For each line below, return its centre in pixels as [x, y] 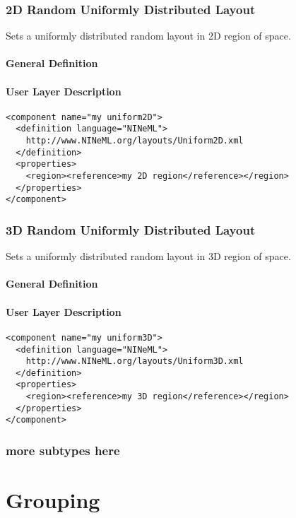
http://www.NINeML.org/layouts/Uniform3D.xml [135, 361]
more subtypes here [63, 451]
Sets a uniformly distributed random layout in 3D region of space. [148, 256]
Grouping [53, 500]
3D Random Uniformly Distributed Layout [131, 229]
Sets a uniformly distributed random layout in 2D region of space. [148, 36]
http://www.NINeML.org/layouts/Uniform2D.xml [135, 141]
